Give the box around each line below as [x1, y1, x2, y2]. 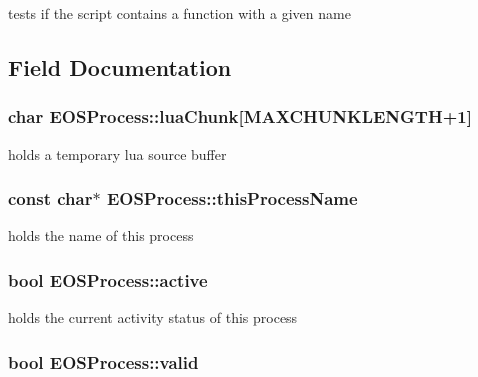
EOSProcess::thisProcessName [106, 186, 358, 211]
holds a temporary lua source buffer [8, 143, 227, 164]
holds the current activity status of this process [8, 307, 298, 328]
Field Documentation [8, 51, 232, 82]
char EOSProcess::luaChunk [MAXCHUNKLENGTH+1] [8, 104, 472, 129]
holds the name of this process [8, 225, 194, 246]
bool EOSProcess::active [8, 267, 208, 292]
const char [8, 186, 93, 211]
